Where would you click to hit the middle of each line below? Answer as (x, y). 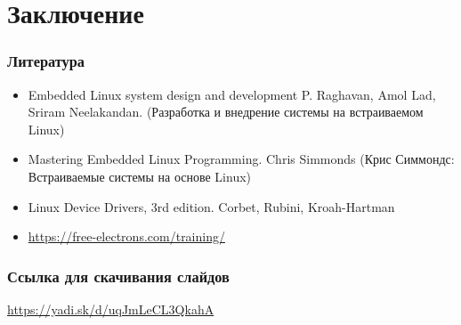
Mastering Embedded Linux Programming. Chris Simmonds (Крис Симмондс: (241, 159)
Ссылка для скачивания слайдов (118, 276)
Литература (46, 61)
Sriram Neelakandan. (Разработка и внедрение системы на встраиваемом (226, 112)
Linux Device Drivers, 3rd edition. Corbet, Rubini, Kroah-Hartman (211, 206)
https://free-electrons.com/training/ (126, 236)
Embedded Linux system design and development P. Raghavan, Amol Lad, (232, 94)
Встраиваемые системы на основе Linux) (140, 176)
